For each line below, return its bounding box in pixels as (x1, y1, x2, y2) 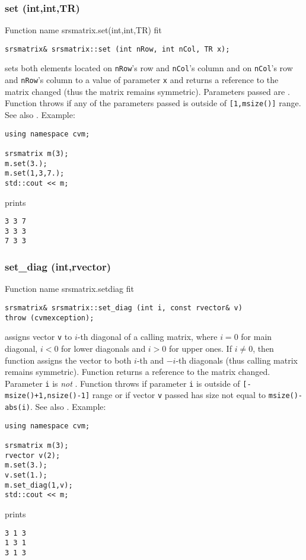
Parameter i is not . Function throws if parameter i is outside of (5, 377, 240, 389)
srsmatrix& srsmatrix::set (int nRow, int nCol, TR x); (5, 44, 230, 53)
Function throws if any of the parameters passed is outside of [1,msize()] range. (5, 97, 301, 109)
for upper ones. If (169, 342, 232, 354)
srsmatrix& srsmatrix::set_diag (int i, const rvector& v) (5, 303, 243, 312)
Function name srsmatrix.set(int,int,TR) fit (5, 24, 162, 36)
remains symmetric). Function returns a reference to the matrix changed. (5, 365, 270, 378)
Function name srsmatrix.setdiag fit (5, 282, 134, 295)
